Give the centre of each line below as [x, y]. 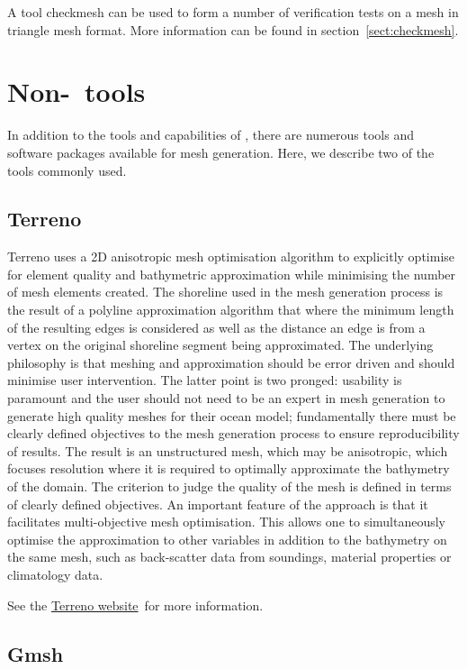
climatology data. [55, 574]
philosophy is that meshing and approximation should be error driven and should [231, 362]
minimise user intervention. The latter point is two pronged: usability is [205, 380]
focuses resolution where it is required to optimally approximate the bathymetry [229, 468]
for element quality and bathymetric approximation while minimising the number [232, 274]
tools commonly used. [67, 170]
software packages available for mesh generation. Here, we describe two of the [221, 152]
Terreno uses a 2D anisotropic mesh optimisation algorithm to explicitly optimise [231, 257]
